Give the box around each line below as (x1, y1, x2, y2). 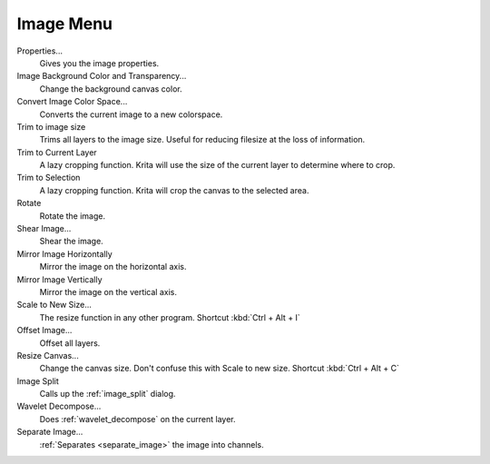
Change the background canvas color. (39, 83, 182, 94)
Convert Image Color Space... (16, 96, 128, 107)
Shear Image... (16, 223, 72, 234)
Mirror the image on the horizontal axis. (39, 262, 187, 272)
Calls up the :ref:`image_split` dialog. (39, 389, 176, 400)
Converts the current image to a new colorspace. (39, 109, 223, 120)
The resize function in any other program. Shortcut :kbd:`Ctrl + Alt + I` (39, 311, 301, 322)
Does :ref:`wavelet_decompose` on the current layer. (39, 413, 236, 424)
